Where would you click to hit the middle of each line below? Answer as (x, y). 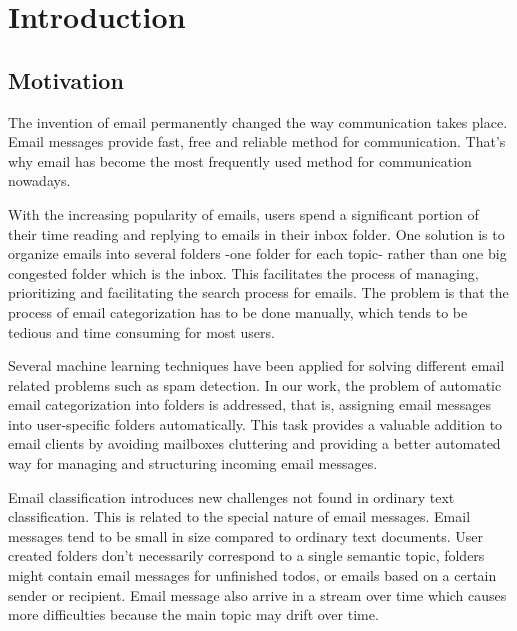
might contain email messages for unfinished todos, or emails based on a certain (252, 575)
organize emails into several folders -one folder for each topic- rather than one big (257, 253)
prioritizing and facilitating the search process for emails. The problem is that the (258, 292)
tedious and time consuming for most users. (141, 331)
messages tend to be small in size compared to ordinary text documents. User (246, 535)
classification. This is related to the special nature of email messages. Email (239, 516)
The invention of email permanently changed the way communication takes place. (258, 121)
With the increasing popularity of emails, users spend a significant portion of (243, 213)
